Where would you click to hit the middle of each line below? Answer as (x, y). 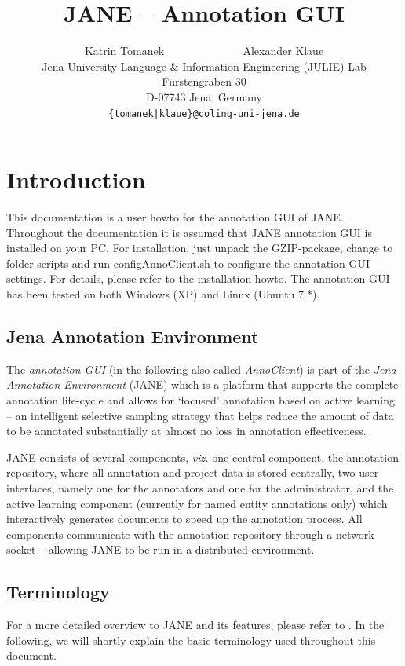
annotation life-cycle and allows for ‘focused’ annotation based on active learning (201, 400)
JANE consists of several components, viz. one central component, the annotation (202, 457)
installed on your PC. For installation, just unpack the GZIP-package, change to (200, 248)
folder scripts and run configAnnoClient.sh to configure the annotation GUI (188, 263)
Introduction (76, 179)
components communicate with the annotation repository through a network (190, 534)
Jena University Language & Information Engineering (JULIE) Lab (204, 66)
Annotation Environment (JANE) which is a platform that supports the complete (202, 384)
